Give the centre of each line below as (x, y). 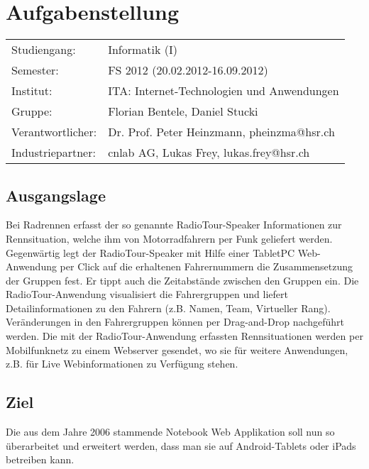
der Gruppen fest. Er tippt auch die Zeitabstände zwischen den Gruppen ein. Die (182, 280)
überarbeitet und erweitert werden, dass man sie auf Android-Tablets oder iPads (181, 445)
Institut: (32, 91)
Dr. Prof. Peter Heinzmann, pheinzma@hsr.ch (221, 132)
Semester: (35, 70)
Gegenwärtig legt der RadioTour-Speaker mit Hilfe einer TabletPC (150, 252)
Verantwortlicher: (54, 132)
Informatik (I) (143, 50)
